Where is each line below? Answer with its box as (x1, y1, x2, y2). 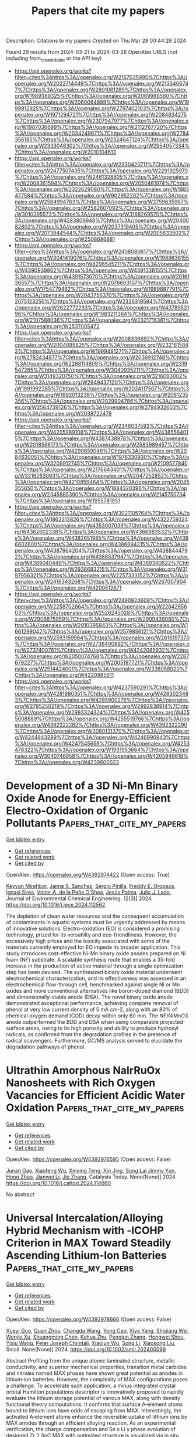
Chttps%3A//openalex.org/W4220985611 (14, 671, 114, 678)
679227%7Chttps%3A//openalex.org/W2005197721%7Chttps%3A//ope (14, 659, 188, 666)
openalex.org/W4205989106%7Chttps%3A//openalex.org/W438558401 (14, 428, 188, 435)
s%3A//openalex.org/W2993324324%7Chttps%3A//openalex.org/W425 (14, 709, 190, 716)
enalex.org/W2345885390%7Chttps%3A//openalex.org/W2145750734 (14, 491, 186, 498)
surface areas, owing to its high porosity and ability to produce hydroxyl (6, 1024, 179, 1031)
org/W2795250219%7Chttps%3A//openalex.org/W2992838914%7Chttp (14, 702, 190, 710)
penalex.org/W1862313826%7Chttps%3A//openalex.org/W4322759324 (14, 516, 188, 523)
